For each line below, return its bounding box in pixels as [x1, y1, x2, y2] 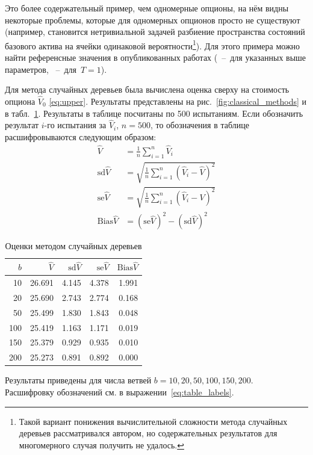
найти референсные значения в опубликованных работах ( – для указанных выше [5, 51, 306, 64]
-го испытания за [44, 119, 107, 131]
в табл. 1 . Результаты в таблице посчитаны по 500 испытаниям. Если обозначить [5, 107, 303, 119]
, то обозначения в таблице [150, 119, 249, 131]
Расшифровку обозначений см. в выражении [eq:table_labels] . [5, 385, 234, 398]
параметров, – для [5, 63, 77, 75]
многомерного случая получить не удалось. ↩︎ [19, 438, 184, 451]
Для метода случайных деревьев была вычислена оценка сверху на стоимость [5, 83, 290, 96]
